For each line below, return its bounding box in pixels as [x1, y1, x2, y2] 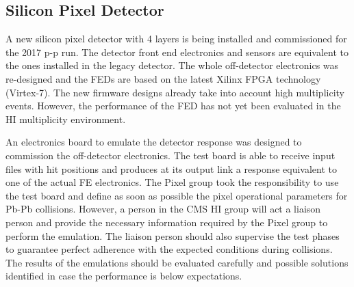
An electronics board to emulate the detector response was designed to [5, 135, 302, 149]
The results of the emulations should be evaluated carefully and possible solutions [5, 255, 349, 269]
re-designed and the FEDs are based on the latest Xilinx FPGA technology [5, 71, 321, 85]
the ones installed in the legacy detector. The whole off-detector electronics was [5, 58, 339, 72]
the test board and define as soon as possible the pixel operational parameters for [5, 188, 348, 202]
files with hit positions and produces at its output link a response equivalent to [5, 161, 338, 176]
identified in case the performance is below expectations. [5, 269, 242, 283]
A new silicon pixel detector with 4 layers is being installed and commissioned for [5, 31, 347, 46]
